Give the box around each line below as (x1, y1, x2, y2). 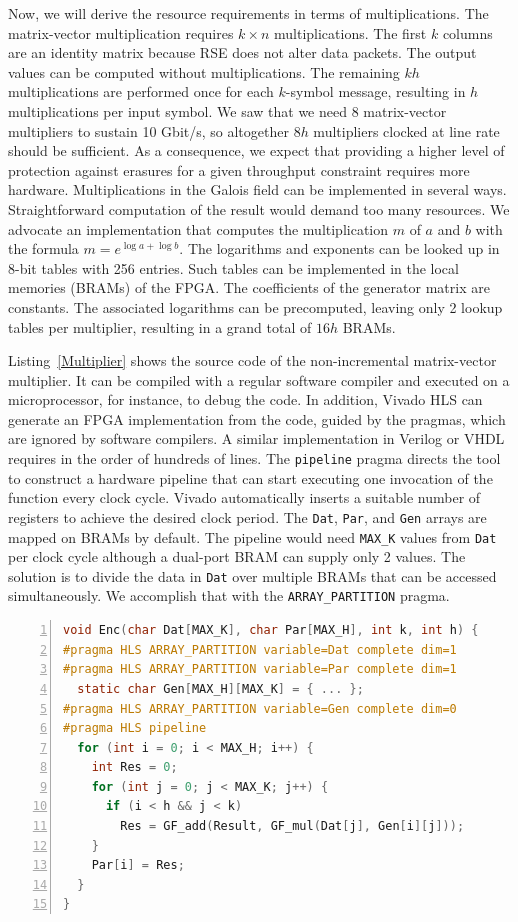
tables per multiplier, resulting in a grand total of (8, 316, 312, 337)
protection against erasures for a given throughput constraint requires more (8, 159, 470, 180)
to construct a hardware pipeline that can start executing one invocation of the (8, 467, 493, 488)
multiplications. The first (274, 22, 427, 43)
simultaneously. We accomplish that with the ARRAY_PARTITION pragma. (8, 585, 450, 606)
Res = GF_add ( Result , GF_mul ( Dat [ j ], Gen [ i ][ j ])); (120, 819, 465, 834)
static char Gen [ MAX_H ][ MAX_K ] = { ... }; (77, 681, 364, 696)
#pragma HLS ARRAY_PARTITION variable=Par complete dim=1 (63, 662, 457, 677)
